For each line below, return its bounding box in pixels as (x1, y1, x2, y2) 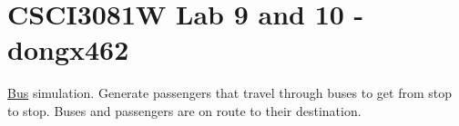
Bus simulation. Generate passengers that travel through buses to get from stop (7, 83, 452, 102)
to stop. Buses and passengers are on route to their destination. (7, 101, 362, 120)
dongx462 (7, 31, 129, 68)
